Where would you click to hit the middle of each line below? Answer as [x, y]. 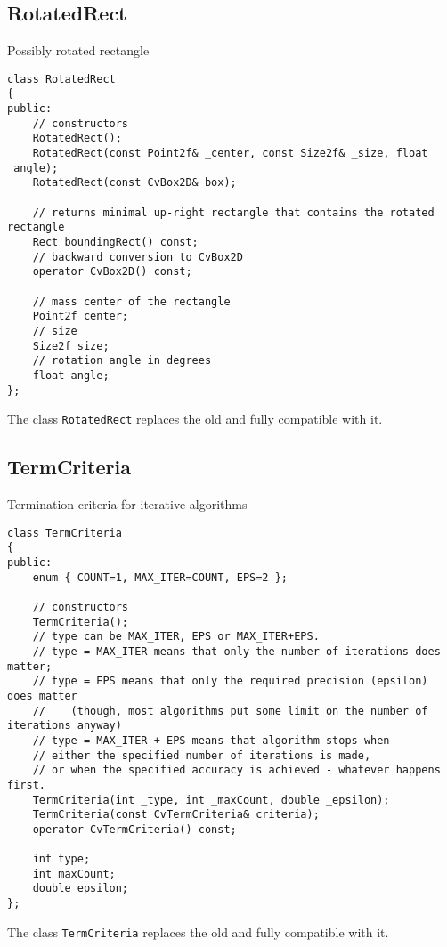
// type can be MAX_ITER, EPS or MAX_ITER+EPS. [176, 637]
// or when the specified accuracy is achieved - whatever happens [236, 770]
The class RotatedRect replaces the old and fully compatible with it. [195, 419]
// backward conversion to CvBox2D [138, 257]
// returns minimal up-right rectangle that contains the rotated [233, 212]
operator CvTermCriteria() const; [134, 829]
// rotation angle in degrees [122, 361]
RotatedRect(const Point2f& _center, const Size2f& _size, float [230, 154]
